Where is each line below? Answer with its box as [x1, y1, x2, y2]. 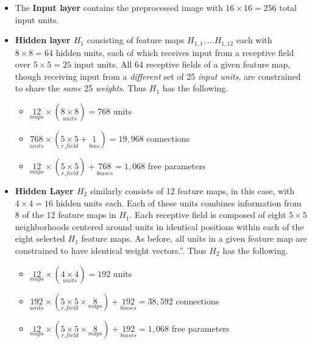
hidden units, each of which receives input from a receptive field [55, 46, 294, 58]
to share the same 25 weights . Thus [15, 82, 147, 94]
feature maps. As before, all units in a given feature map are [81, 232, 307, 245]
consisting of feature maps [87, 33, 185, 46]
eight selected [15, 232, 65, 245]
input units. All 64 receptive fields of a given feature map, [74, 58, 291, 71]
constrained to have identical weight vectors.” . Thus [15, 244, 207, 256]
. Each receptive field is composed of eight [129, 208, 286, 221]
